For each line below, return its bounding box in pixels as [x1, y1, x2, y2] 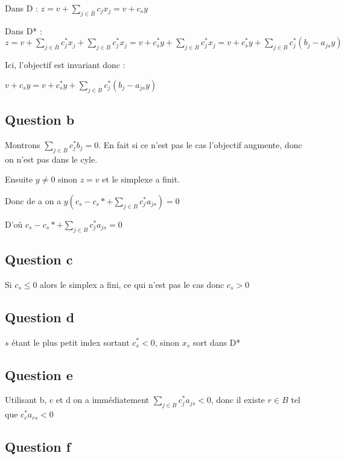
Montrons [5, 138, 40, 151]
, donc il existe [210, 393, 265, 406]
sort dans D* [193, 336, 241, 348]
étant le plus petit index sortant [11, 336, 130, 348]
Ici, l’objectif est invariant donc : [5, 58, 125, 71]
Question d [5, 307, 75, 326]
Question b [5, 110, 75, 128]
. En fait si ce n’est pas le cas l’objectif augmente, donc [98, 138, 302, 151]
